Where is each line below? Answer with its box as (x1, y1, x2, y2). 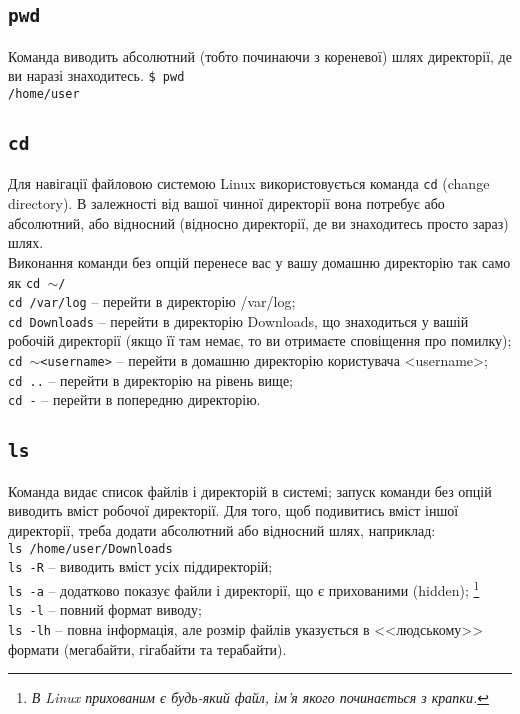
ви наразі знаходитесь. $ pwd (8, 65, 185, 86)
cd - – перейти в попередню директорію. (8, 389, 261, 410)
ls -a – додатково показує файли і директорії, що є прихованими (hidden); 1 (8, 576, 480, 600)
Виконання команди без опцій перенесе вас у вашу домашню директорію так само (8, 251, 511, 272)
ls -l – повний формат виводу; (8, 599, 202, 620)
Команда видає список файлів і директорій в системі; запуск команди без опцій (8, 480, 492, 501)
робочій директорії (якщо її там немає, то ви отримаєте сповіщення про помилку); (8, 330, 512, 351)
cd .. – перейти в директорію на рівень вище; (8, 369, 293, 390)
